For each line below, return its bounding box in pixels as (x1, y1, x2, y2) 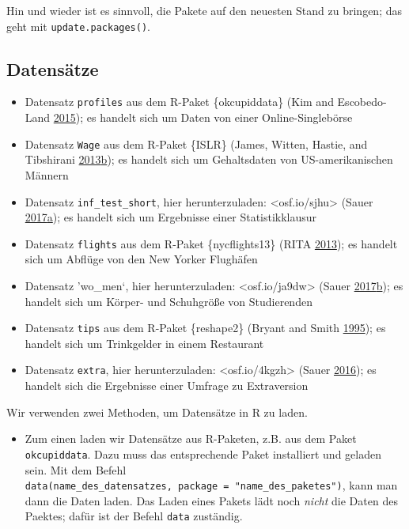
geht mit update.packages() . (6, 17, 150, 34)
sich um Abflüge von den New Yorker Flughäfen (25, 251, 258, 267)
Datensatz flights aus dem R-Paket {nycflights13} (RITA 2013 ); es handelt (25, 235, 398, 251)
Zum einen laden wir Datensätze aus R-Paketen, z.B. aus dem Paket (25, 430, 357, 447)
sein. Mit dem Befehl (25, 461, 127, 478)
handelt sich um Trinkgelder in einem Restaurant (25, 334, 264, 351)
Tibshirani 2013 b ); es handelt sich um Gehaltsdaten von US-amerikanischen (25, 151, 393, 168)
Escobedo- (337, 93, 387, 110)
